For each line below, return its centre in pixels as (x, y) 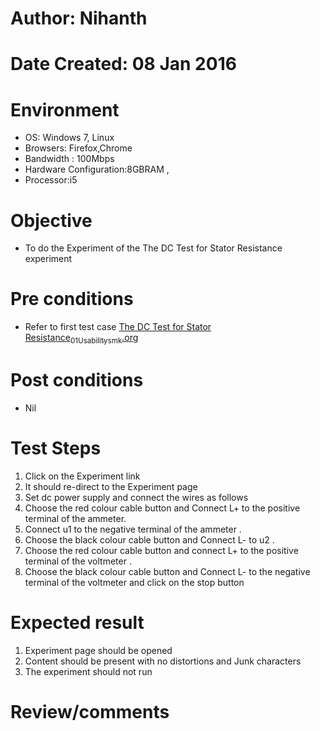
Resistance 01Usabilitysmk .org (81, 339)
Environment (65, 109)
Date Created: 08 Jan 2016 (123, 64)
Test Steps (56, 448)
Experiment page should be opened (98, 650)
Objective (51, 220)
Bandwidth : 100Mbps (69, 159)
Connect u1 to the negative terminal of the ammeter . (133, 529)
